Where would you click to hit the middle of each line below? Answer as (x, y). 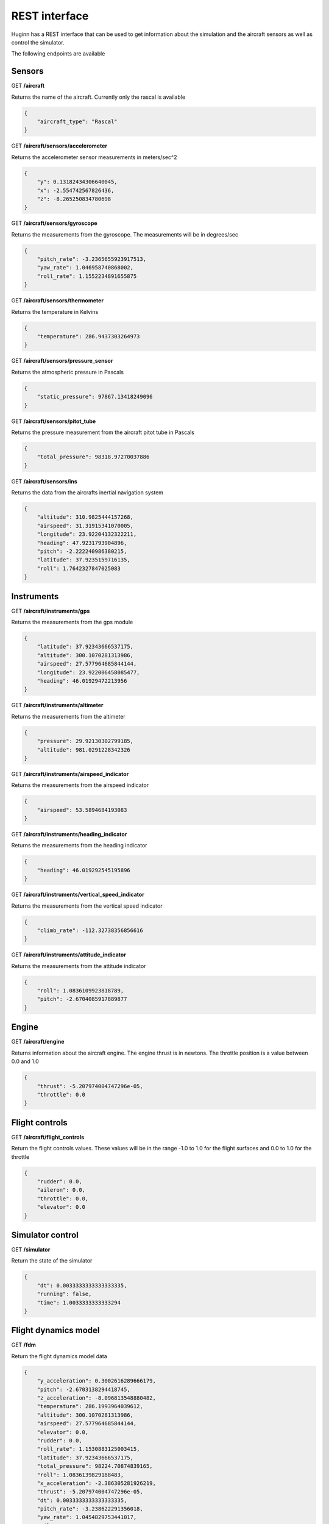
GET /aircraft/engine (38, 1042)
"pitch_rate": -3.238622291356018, (90, 1509)
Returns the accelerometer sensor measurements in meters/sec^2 (94, 157)
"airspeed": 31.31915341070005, (85, 525)
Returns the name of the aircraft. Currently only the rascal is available (98, 97)
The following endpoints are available (58, 54)
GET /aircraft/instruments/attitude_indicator (69, 955)
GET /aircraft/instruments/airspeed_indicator (70, 774)
